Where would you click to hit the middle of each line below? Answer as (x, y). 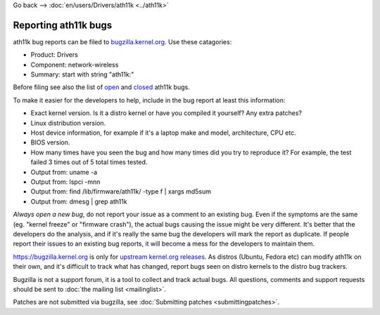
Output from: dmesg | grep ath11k (79, 201)
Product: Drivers (55, 55)
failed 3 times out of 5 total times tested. (89, 162)
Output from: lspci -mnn (65, 182)
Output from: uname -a (64, 172)
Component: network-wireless (75, 65)
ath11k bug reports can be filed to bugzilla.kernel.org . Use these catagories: (122, 41)
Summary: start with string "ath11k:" (82, 74)
